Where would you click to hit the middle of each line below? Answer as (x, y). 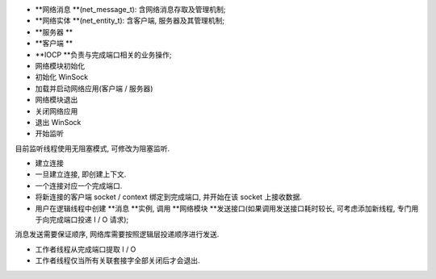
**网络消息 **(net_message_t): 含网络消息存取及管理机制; (130, 9)
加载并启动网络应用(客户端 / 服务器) (94, 88)
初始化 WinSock (62, 77)
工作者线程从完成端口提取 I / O (86, 249)
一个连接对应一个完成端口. (79, 185)
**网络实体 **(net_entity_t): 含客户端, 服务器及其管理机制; (130, 21)
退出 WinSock (58, 122)
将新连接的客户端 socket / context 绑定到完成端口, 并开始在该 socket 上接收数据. (168, 197)
